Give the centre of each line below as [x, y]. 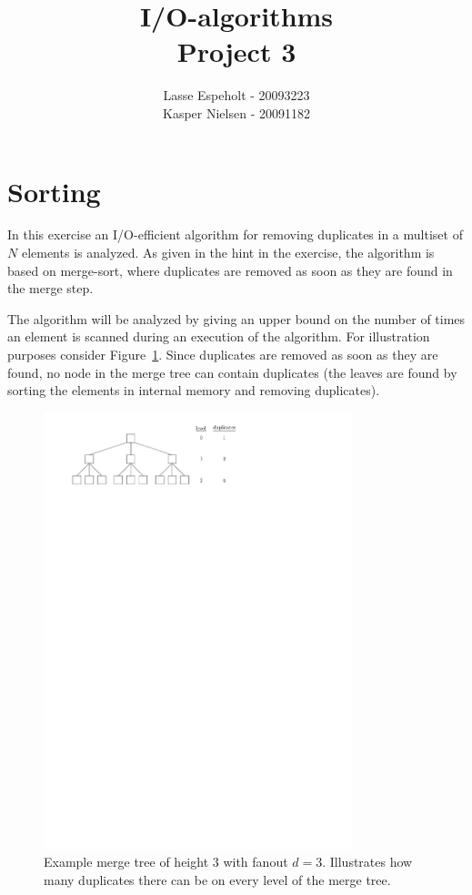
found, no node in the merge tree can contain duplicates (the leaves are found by [232, 372]
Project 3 [236, 51]
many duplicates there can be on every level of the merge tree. [217, 879]
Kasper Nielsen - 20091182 [236, 112]
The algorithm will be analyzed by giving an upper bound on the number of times [236, 318]
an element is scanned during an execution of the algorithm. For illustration [219, 336]
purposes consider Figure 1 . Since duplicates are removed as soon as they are [223, 354]
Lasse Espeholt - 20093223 [236, 95]
